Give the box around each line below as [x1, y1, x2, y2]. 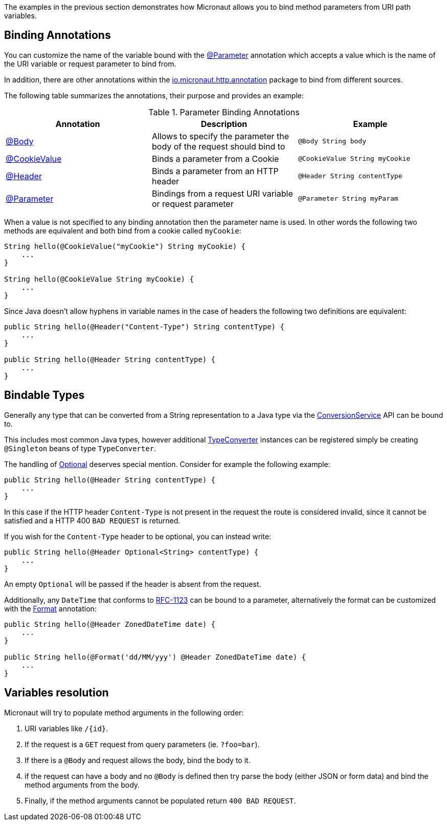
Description [200, 118, 248, 129]
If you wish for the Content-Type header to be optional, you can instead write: [4, 532, 272, 541]
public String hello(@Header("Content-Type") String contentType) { [4, 322, 284, 331]
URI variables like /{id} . [25, 724, 108, 733]
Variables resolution [4, 686, 109, 700]
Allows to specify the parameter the [151, 131, 289, 141]
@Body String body [298, 137, 367, 145]
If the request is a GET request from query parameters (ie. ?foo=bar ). [25, 739, 260, 749]
